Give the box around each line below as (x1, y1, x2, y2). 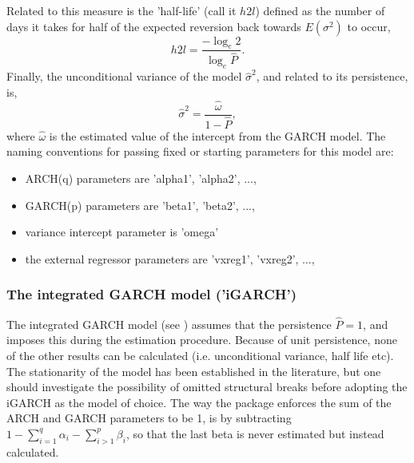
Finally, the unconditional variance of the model (6, 68, 242, 85)
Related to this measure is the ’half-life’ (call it (6, 2, 237, 18)
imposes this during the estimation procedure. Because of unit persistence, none (6, 331, 397, 348)
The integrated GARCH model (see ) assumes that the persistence (6, 315, 332, 332)
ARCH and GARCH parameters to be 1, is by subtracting (6, 410, 292, 426)
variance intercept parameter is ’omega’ (25, 224, 219, 240)
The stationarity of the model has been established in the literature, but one (6, 362, 381, 379)
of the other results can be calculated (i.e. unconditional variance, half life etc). (6, 347, 394, 363)
